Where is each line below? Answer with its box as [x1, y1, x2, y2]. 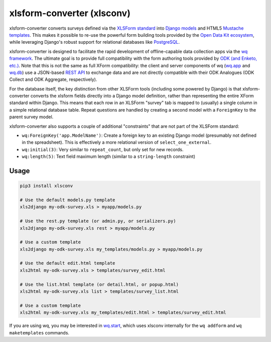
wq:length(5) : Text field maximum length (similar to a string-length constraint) [22, 153, 196, 159]
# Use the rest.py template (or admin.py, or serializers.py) [20, 218, 176, 224]
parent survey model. [9, 114, 54, 120]
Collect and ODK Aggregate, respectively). [9, 76, 97, 82]
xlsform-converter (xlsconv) [9, 8, 130, 19]
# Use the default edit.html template [20, 261, 115, 266]
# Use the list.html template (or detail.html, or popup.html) [20, 282, 179, 287]
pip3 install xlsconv [20, 183, 73, 189]
